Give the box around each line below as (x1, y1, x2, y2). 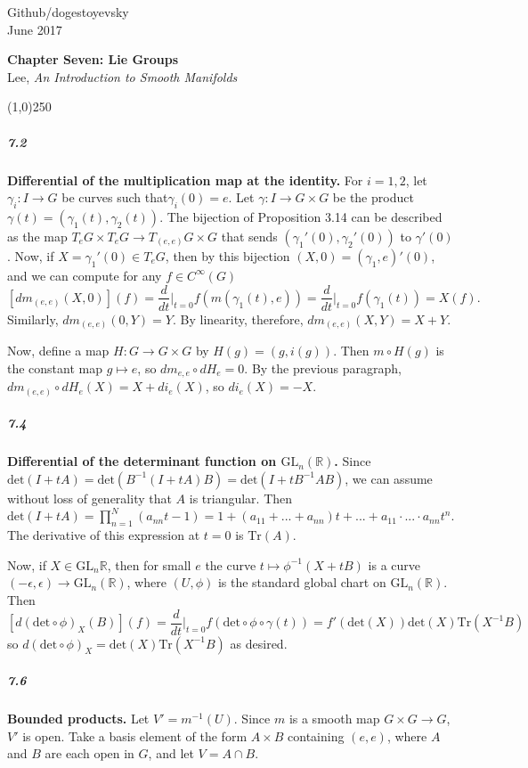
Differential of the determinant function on (7, 452, 277, 470)
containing (288, 726, 345, 745)
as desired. (230, 633, 288, 652)
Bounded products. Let (7, 709, 150, 728)
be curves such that (61, 188, 168, 207)
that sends (221, 226, 278, 245)
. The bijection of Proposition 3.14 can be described (159, 207, 443, 225)
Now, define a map (7, 341, 110, 360)
